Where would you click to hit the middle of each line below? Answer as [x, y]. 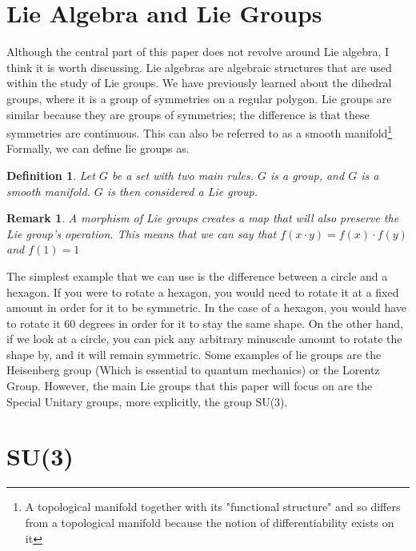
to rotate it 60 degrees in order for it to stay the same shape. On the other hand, [205, 323]
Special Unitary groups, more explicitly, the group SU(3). [147, 401]
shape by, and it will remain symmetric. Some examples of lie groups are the [194, 354]
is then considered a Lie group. [182, 191]
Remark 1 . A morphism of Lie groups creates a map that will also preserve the [203, 218]
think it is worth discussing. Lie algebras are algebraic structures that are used [199, 67]
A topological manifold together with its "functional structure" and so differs [213, 507]
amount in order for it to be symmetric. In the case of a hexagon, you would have [207, 307]
